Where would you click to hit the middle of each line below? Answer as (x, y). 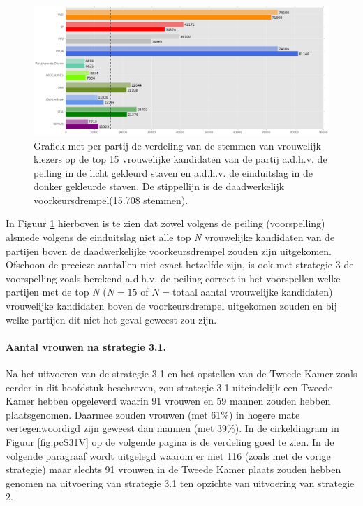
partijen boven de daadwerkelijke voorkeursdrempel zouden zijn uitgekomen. (169, 251)
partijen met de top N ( (56, 292)
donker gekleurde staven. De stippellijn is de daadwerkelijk (159, 186)
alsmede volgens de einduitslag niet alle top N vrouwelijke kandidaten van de (170, 237)
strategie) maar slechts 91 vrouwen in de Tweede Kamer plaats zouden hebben (173, 469)
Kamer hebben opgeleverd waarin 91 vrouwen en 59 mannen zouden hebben (168, 401)
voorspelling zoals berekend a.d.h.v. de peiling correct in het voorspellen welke (173, 278)
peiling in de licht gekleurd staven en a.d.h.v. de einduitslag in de (173, 172)
